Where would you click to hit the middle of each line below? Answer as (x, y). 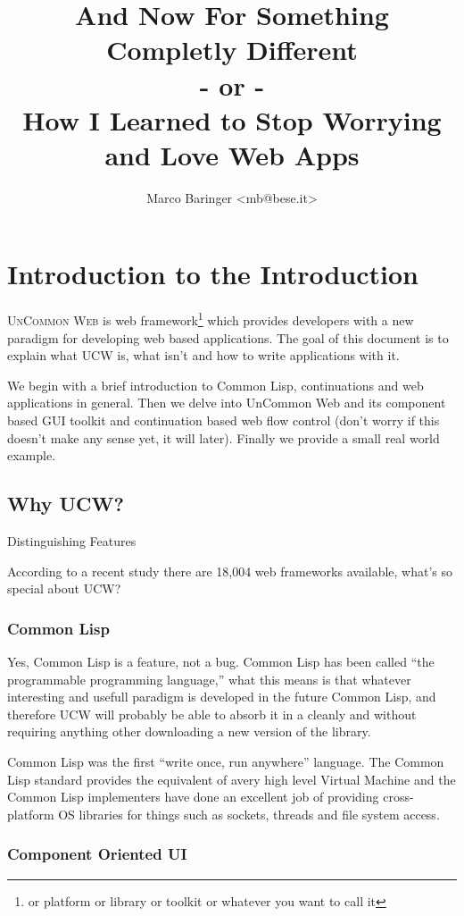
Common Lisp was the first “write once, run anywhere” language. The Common (226, 761)
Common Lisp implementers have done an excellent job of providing (193, 797)
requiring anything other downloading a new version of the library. (189, 731)
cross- (398, 797)
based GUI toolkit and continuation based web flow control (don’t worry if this (224, 420)
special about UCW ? (64, 588)
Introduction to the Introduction (213, 274)
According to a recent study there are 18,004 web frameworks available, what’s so (230, 571)
